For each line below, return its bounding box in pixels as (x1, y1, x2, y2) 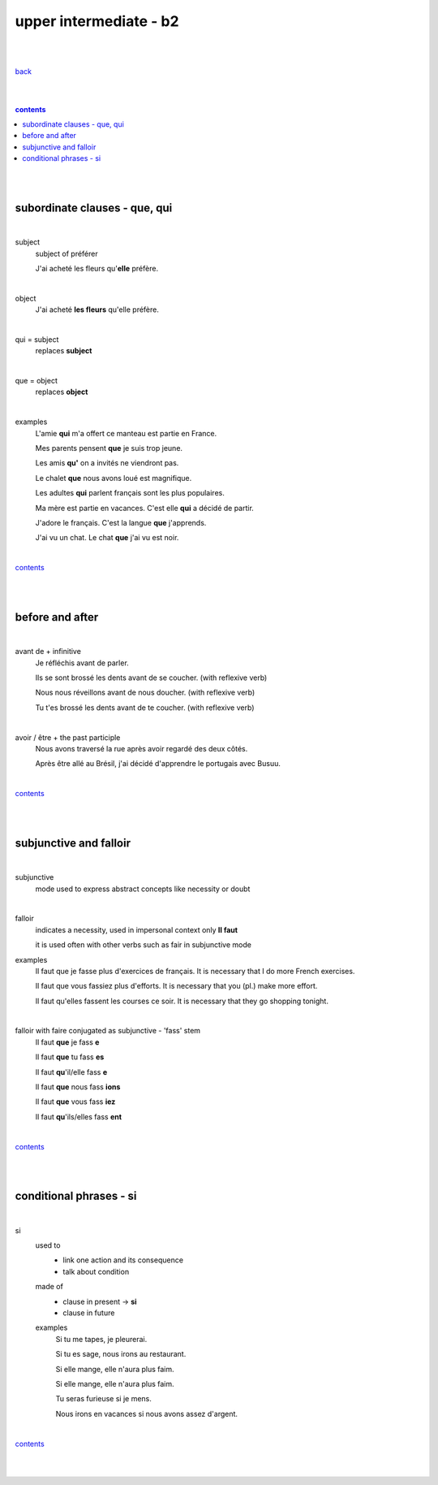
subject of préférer (35, 249, 98, 258)
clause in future (62, 1308, 115, 1318)
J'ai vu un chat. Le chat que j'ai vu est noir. (35, 533, 179, 543)
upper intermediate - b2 (15, 12, 179, 30)
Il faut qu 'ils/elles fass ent (35, 1111, 122, 1121)
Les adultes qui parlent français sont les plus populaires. (35, 488, 225, 498)
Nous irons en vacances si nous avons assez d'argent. (55, 1409, 238, 1418)
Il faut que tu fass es (35, 1052, 105, 1062)
